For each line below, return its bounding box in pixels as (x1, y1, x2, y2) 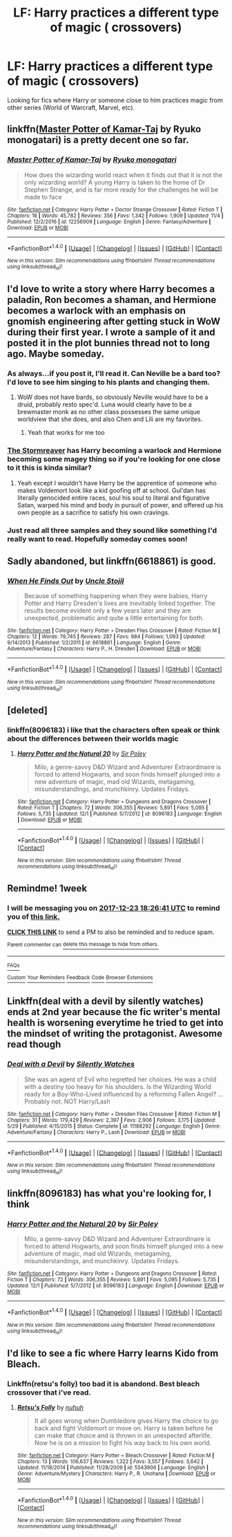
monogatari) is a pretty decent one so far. (7, 134, 190, 146)
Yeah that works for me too (27, 429, 105, 437)
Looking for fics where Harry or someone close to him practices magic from (7, 95, 223, 104)
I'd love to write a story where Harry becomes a (7, 283, 215, 295)
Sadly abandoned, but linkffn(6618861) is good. (7, 555, 216, 567)
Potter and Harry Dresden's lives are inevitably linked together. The (23, 599, 215, 608)
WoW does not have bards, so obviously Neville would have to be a (17, 393, 209, 402)
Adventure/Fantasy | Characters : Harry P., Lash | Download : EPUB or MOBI (7, 1128, 186, 1135)
